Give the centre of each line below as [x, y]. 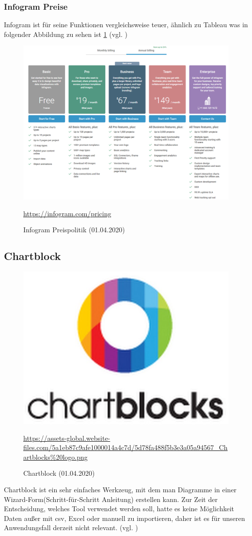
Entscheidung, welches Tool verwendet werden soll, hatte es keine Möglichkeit [119, 509]
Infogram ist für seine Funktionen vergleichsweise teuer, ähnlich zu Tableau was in [126, 25]
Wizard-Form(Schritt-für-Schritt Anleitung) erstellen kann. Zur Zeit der [111, 499]
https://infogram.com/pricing [67, 213]
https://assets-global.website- [67, 438]
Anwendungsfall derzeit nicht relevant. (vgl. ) [71, 527]
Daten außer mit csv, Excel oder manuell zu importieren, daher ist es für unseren [125, 518]
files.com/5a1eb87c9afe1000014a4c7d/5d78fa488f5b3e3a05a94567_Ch [126, 447]
